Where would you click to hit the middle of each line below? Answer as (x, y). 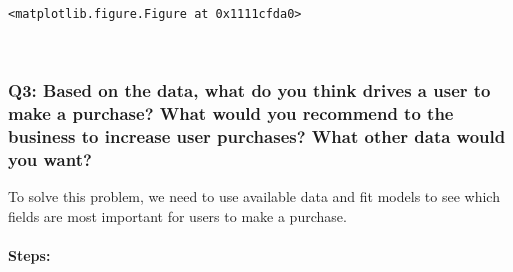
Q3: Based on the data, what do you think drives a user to (249, 90)
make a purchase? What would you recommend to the (231, 113)
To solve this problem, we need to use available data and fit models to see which (254, 196)
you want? (50, 158)
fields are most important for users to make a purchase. (177, 215)
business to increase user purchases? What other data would (257, 136)
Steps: (29, 255)
